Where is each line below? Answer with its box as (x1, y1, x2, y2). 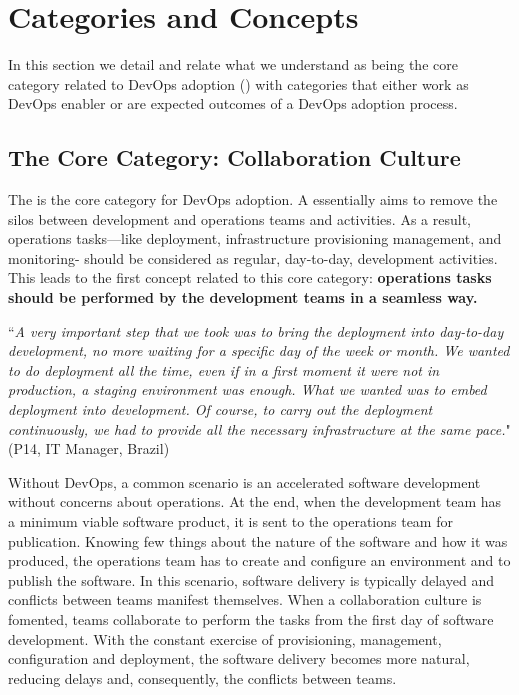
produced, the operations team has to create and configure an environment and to (8, 550, 511, 571)
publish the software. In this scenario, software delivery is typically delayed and (8, 569, 494, 590)
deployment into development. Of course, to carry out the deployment (8, 399, 433, 420)
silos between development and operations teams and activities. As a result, (8, 208, 471, 229)
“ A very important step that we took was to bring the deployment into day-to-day (8, 320, 504, 341)
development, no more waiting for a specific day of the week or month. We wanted (8, 340, 510, 361)
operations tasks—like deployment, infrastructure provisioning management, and (8, 228, 502, 249)
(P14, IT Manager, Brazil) (8, 438, 170, 459)
